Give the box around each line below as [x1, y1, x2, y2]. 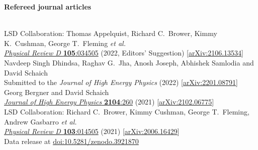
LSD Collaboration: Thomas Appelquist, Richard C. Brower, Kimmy [4, 28, 217, 38]
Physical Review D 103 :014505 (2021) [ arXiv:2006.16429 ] [4, 126, 180, 136]
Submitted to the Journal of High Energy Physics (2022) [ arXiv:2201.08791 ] [4, 77, 238, 87]
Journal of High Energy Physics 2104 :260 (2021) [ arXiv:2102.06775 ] [4, 96, 214, 107]
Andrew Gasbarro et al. [4, 116, 77, 126]
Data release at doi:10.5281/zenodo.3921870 [4, 135, 139, 146]
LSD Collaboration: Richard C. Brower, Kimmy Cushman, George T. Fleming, [4, 106, 249, 116]
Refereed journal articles [4, 1, 92, 11]
